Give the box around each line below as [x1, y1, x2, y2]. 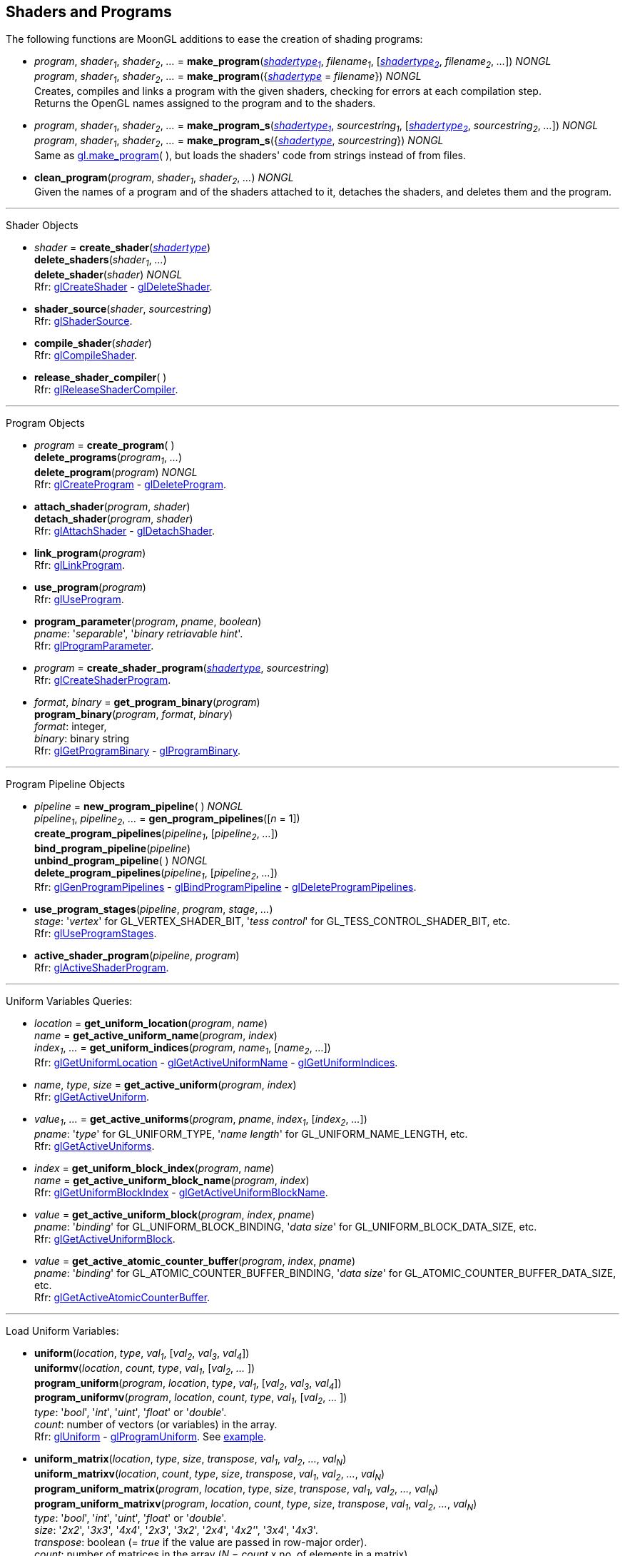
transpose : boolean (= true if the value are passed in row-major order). [34, 1536, 367, 1549]
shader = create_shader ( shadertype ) [34, 241, 211, 254]
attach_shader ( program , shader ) [34, 500, 190, 512]
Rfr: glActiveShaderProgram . [34, 961, 169, 974]
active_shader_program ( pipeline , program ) [34, 949, 240, 962]
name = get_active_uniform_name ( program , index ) [34, 1029, 278, 1042]
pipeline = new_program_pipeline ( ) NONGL [34, 800, 243, 812]
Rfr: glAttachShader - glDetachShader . [34, 525, 215, 537]
